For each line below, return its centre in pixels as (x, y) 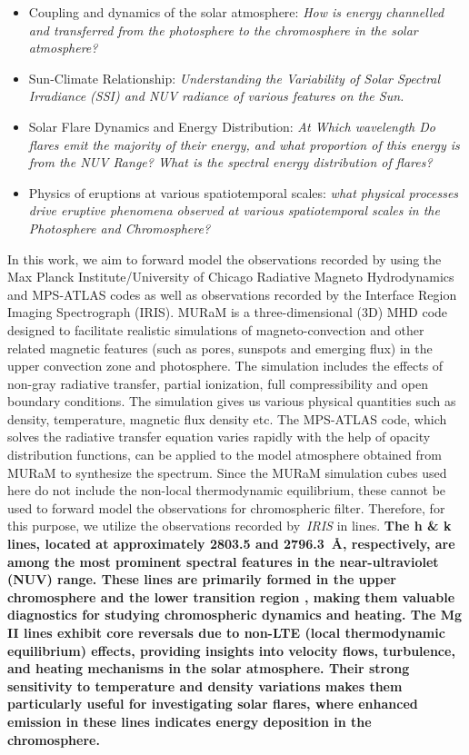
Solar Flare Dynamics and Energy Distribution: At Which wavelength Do (232, 126)
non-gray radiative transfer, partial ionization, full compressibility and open (218, 383)
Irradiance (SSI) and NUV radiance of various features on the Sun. (216, 96)
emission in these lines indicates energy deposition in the (190, 721)
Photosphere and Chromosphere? (120, 228)
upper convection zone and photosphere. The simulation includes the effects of (225, 366)
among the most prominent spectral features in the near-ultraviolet (223, 561)
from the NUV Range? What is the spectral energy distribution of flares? (230, 162)
